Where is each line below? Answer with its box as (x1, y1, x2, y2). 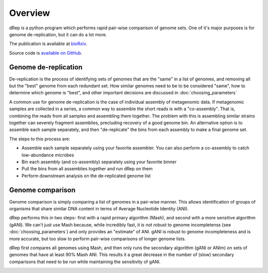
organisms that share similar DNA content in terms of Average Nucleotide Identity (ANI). (9, 206, 189, 211)
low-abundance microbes (21, 152, 74, 158)
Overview (9, 7, 50, 18)
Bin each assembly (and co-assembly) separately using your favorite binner (21, 159, 177, 165)
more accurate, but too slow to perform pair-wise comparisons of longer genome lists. (9, 236, 186, 242)
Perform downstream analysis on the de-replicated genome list (21, 173, 151, 179)
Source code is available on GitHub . (9, 50, 82, 56)
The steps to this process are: (9, 136, 70, 141)
